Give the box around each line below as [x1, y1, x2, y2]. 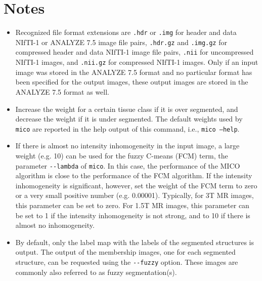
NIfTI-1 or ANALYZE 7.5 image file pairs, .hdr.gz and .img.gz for [15, 36, 227, 47]
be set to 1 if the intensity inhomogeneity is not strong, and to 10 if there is [15, 210, 250, 220]
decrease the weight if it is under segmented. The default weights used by [15, 113, 243, 124]
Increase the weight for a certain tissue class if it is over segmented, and [15, 103, 238, 114]
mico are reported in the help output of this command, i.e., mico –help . [15, 123, 240, 134]
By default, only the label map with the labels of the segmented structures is [15, 236, 254, 247]
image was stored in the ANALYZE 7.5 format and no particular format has [15, 66, 252, 77]
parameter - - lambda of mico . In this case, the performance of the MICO [15, 160, 240, 171]
